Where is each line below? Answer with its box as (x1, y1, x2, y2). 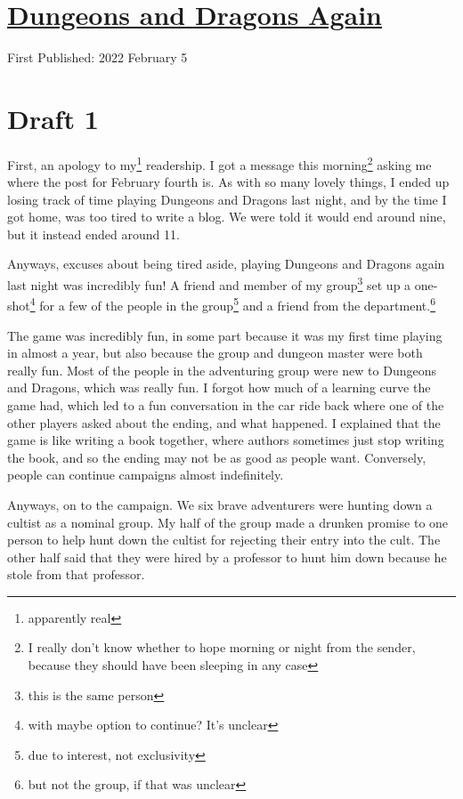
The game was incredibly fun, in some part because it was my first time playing (7, 326, 443, 344)
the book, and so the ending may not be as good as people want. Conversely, (7, 448, 426, 466)
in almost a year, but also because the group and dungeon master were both (7, 343, 423, 362)
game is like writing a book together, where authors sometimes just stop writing (7, 431, 444, 449)
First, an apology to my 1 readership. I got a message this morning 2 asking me (7, 152, 432, 174)
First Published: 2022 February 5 (7, 48, 188, 67)
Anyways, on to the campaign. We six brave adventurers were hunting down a (7, 495, 433, 513)
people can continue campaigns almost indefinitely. (7, 465, 284, 484)
